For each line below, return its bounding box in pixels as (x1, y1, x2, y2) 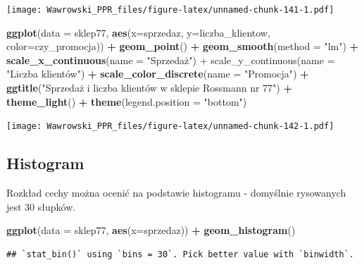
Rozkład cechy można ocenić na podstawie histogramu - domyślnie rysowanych (6, 185, 346, 200)
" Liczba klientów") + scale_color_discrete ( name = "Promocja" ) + (6, 66, 309, 81)
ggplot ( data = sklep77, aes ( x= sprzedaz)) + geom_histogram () (6, 223, 296, 238)
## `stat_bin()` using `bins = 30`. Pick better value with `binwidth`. (6, 249, 354, 259)
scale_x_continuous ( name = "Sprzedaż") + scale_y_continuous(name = (6, 52, 335, 67)
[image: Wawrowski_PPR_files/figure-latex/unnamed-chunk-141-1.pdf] (6, 5, 334, 15)
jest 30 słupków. (6, 199, 76, 214)
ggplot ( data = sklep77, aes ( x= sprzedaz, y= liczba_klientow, (6, 25, 270, 39)
